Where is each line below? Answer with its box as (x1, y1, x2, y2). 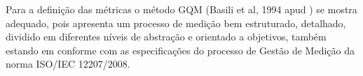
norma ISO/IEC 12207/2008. (6, 56, 130, 71)
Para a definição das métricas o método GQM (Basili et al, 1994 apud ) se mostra (6, 2, 357, 16)
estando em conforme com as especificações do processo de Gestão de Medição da (6, 43, 355, 57)
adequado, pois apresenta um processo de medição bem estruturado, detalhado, (6, 15, 346, 30)
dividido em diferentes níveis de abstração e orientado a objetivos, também (6, 29, 327, 44)
